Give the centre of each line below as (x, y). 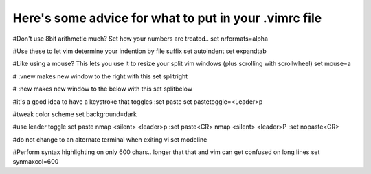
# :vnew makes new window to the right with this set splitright (100, 76)
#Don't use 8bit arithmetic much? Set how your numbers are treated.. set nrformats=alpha (140, 39)
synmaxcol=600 (36, 162)
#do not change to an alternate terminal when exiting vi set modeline (110, 139)
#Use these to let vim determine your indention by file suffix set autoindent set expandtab (140, 51)
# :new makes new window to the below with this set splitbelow (102, 89)
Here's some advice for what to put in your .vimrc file (167, 18)
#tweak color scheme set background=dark (75, 114)
